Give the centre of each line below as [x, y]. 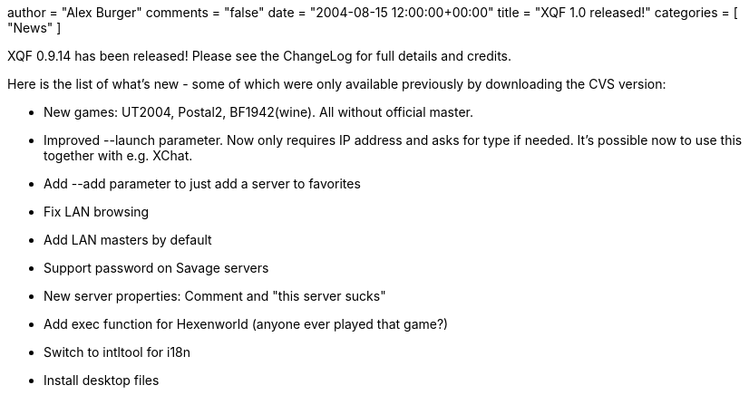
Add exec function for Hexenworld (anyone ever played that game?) [246, 324]
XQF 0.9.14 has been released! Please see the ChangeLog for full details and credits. [260, 56]
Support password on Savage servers [156, 268]
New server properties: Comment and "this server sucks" [215, 296]
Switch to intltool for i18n [117, 352]
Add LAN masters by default [128, 240]
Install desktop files [102, 380]
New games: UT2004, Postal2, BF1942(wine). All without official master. [259, 112]
